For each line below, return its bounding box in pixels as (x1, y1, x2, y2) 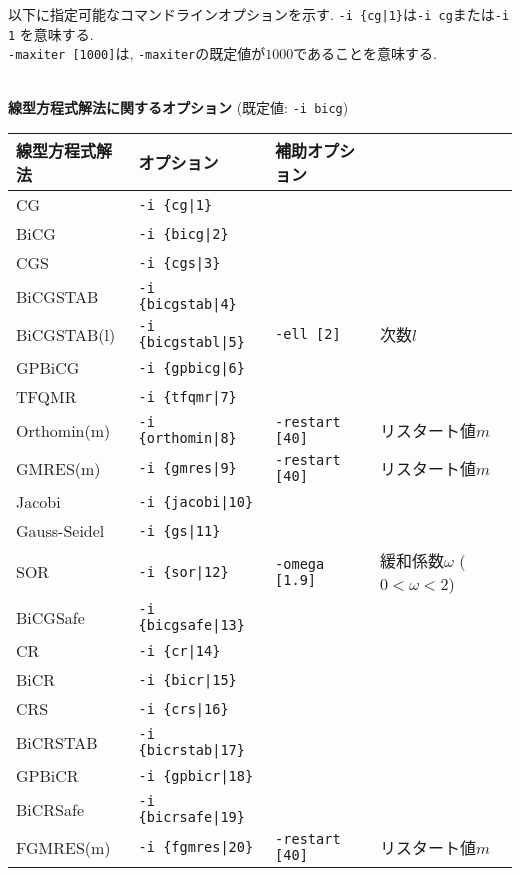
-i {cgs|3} (138, 254, 221, 271)
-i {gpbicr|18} (138, 767, 254, 784)
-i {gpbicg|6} (138, 359, 245, 376)
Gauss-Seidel (16, 519, 105, 543)
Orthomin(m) (16, 418, 111, 442)
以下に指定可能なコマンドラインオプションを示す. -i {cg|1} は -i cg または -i (8, 4, 510, 24)
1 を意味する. (8, 23, 94, 44)
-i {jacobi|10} (138, 493, 254, 510)
